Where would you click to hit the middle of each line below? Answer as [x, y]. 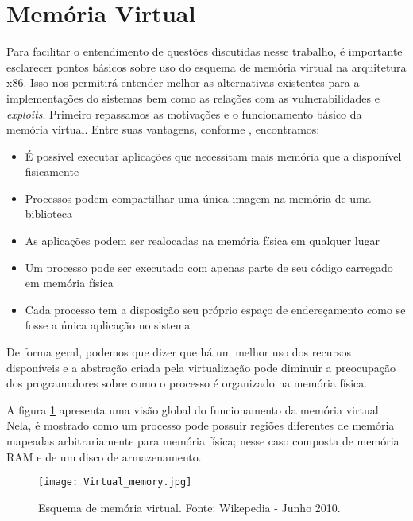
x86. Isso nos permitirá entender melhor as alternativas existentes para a [183, 82]
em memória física [69, 283]
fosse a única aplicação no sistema [108, 325]
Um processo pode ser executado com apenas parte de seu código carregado [209, 267]
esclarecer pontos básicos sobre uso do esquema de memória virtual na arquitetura [206, 66]
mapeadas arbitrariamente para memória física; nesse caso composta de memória [203, 441]
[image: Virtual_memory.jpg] [115, 482]
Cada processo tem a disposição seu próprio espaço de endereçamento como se [215, 309]
